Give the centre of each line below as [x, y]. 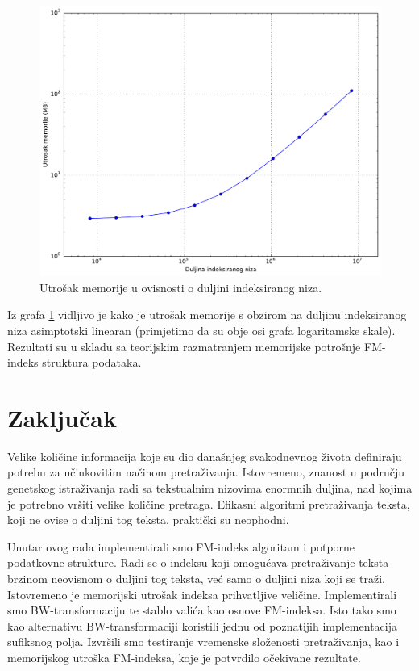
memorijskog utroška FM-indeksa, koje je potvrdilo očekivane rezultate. [184, 657]
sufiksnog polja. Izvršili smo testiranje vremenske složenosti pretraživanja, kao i [203, 642]
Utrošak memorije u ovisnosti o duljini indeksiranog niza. [181, 287]
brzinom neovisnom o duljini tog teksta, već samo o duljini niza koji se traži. [196, 578]
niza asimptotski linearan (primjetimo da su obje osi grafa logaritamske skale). [201, 330]
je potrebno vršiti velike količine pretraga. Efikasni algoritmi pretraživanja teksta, [209, 503]
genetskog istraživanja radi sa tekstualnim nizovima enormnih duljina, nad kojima [210, 488]
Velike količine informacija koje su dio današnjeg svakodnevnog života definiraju [205, 456]
